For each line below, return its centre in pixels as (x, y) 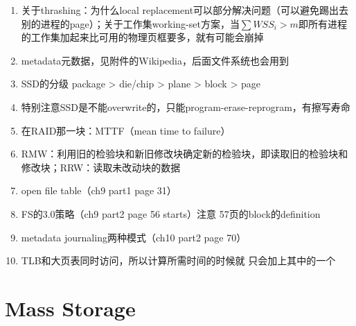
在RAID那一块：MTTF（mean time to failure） (126, 130)
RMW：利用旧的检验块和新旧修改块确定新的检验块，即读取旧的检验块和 (185, 154)
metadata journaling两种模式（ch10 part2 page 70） (134, 237)
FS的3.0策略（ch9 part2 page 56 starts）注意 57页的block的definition (171, 213)
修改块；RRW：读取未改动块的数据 (101, 167)
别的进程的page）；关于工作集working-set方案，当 (130, 23)
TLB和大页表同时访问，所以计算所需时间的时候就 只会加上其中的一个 (178, 260)
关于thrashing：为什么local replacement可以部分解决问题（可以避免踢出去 (185, 10)
